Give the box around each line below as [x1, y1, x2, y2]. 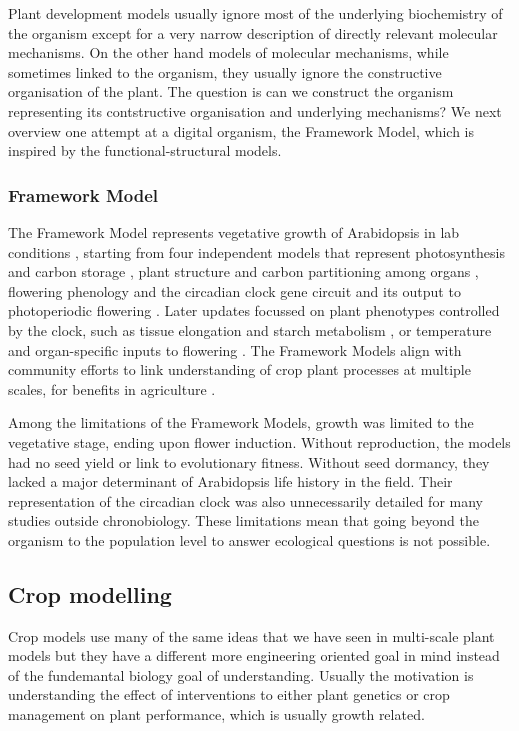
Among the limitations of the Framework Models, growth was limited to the [8, 412, 474, 433]
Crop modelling [8, 578, 172, 609]
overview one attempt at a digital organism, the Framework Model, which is [8, 120, 474, 141]
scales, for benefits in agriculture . [8, 378, 216, 399]
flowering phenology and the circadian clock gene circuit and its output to [8, 280, 461, 301]
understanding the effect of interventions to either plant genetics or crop [8, 684, 450, 705]
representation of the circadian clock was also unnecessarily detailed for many [8, 490, 484, 511]
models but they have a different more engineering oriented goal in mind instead [8, 645, 500, 666]
